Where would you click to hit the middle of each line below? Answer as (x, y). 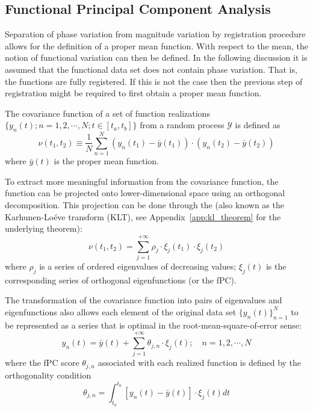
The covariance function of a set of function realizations (107, 113)
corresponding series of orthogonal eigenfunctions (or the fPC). (121, 280)
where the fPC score (42, 363)
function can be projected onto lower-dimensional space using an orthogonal (145, 193)
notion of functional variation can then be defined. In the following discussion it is (156, 57)
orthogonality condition (48, 375)
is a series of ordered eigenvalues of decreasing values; (138, 266)
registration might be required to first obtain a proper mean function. (133, 93)
